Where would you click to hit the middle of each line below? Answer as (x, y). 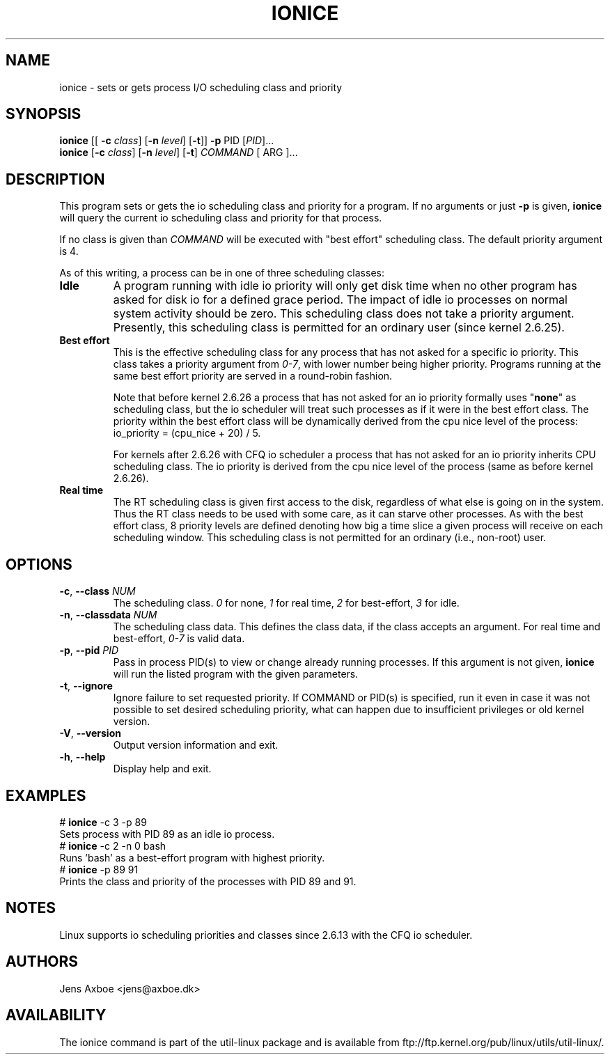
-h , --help (83, 757)
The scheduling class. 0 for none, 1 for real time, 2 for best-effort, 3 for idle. (286, 603)
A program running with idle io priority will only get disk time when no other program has (345, 286)
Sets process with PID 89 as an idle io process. (167, 834)
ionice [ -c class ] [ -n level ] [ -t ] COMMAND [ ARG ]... (179, 153)
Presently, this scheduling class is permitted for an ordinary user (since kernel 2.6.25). (339, 328)
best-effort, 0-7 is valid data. (179, 639)
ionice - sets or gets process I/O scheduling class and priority (201, 87)
